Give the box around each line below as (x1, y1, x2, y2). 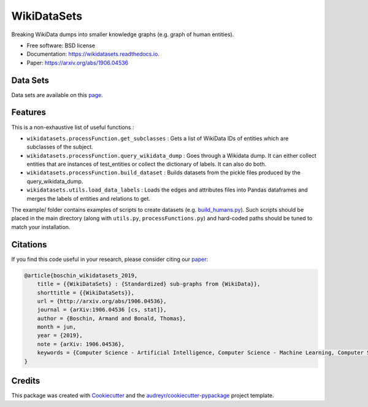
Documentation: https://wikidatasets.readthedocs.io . (26, 50, 159, 58)
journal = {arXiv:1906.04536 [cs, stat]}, (37, 306, 167, 313)
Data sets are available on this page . (11, 91, 104, 98)
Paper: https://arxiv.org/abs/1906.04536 (26, 59, 129, 66)
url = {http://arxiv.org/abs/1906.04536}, (37, 298, 167, 304)
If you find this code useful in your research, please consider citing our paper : (11, 255, 209, 263)
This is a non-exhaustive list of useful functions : (11, 123, 134, 131)
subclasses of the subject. (26, 143, 93, 150)
